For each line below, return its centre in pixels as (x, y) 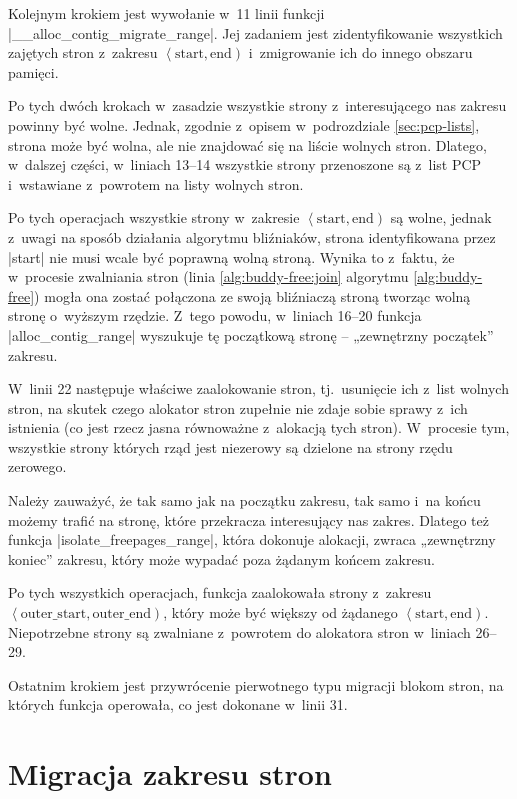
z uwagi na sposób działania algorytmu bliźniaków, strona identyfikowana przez (252, 236)
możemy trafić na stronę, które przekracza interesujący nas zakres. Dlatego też (248, 519)
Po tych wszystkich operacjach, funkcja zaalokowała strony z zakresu (220, 592)
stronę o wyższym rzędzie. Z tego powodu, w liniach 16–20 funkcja (215, 315)
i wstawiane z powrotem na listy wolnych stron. (156, 183)
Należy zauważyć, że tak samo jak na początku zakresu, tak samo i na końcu (244, 500)
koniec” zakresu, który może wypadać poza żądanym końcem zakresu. (221, 558)
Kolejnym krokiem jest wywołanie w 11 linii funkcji (166, 13)
